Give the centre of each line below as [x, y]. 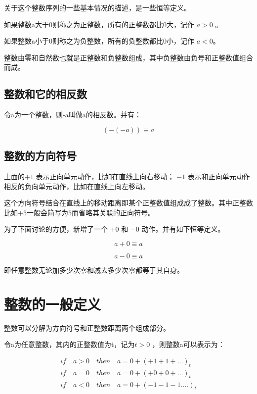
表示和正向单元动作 [219, 176]
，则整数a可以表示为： [188, 344]
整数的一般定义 [53, 304]
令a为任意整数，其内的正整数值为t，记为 [69, 344]
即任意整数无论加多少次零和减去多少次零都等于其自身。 [94, 270]
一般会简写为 [47, 212]
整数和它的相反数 [45, 94]
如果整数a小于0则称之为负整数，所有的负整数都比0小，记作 [99, 41]
